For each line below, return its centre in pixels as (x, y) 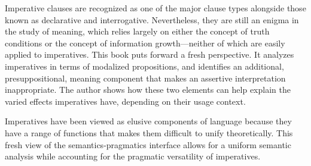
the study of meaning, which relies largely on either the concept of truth (137, 31)
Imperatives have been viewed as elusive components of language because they (148, 121)
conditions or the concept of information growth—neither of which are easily (145, 43)
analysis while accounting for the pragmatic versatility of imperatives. (133, 156)
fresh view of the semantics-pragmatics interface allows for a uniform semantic (148, 144)
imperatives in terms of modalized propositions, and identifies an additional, (144, 66)
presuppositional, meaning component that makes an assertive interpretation (145, 78)
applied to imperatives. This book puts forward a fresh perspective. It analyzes (150, 54)
